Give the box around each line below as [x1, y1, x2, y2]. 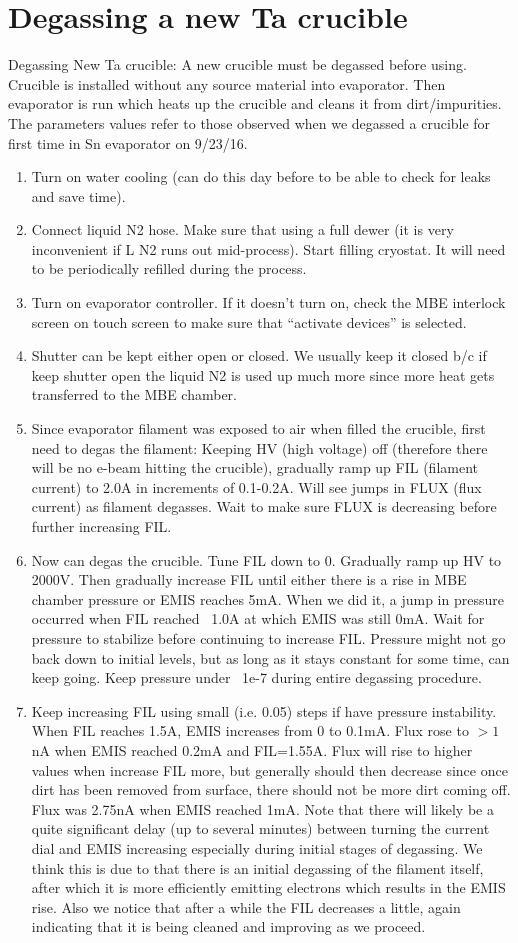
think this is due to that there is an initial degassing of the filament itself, [31, 857, 484, 878]
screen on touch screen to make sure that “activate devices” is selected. [31, 311, 467, 332]
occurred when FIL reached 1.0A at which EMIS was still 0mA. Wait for [31, 608, 485, 629]
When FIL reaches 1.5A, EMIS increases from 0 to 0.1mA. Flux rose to [31, 720, 469, 741]
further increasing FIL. [31, 516, 172, 536]
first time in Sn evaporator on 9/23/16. [8, 132, 248, 153]
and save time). [31, 185, 126, 206]
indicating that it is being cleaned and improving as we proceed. [31, 916, 426, 937]
